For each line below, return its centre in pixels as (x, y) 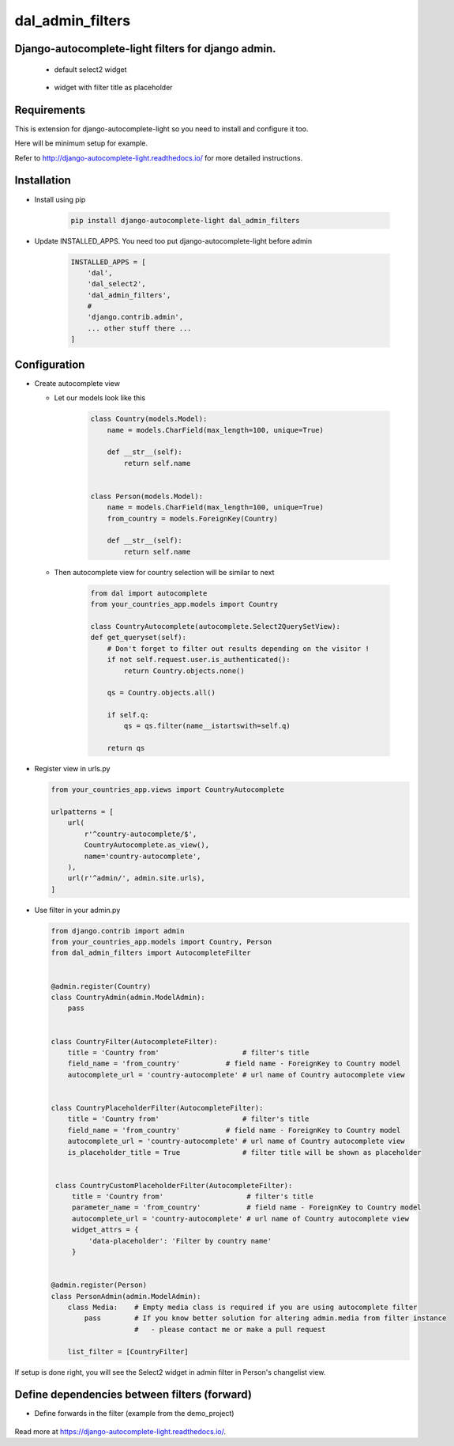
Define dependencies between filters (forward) (133, 1395)
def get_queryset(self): (139, 638)
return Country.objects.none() (184, 671)
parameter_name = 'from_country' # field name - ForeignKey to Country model (246, 1208)
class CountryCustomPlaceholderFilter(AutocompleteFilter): (174, 1185)
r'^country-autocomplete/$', (141, 834)
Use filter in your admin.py (77, 910)
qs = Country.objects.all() (161, 693)
